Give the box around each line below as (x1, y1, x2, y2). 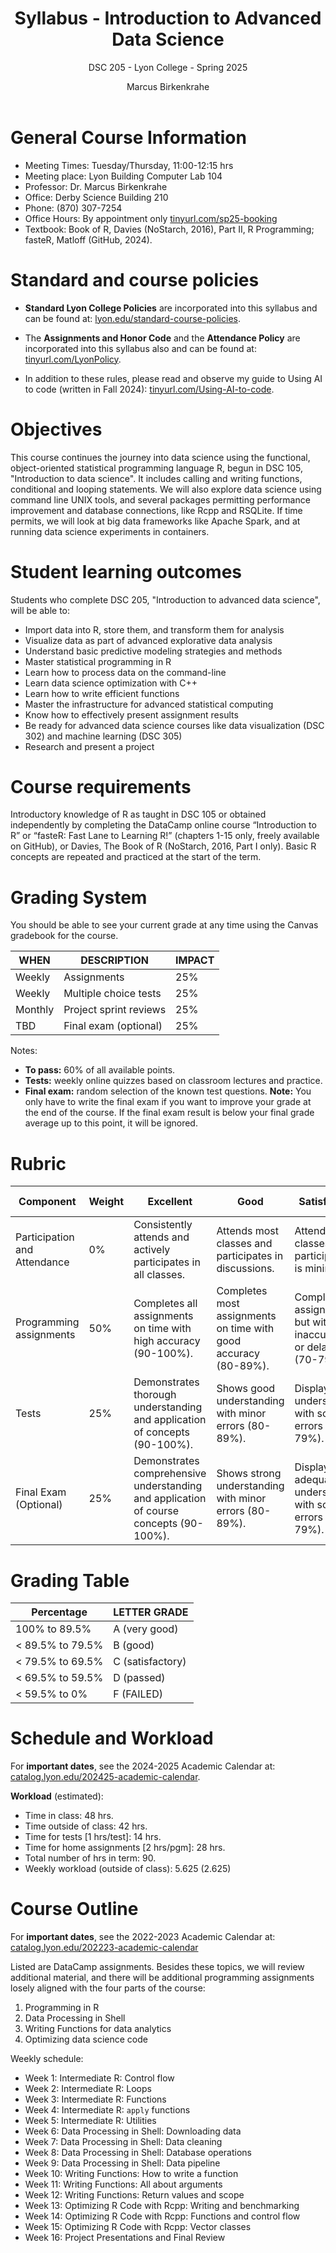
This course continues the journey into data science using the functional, (10, 451, 311, 463)
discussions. (216, 1262, 275, 1276)
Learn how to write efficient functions (24, 687, 180, 699)
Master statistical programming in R (24, 655, 172, 667)
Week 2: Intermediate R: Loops (24, 2083, 152, 2095)
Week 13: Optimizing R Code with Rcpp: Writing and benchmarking (24, 2200, 300, 2212)
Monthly (15, 1003, 55, 1017)
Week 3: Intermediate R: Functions (24, 2093, 167, 2106)
